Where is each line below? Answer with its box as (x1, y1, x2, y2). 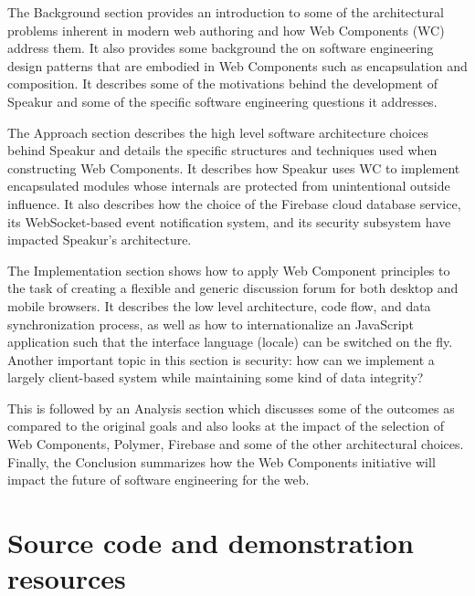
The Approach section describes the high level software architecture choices (7, 122, 428, 141)
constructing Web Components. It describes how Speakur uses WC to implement (7, 158, 460, 177)
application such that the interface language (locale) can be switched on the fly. (7, 332, 453, 351)
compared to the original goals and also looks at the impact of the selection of (7, 416, 444, 435)
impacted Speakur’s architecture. (7, 230, 192, 249)
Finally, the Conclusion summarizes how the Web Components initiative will (7, 452, 436, 471)
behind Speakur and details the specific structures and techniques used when (7, 141, 438, 160)
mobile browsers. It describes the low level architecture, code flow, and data (7, 296, 431, 315)
